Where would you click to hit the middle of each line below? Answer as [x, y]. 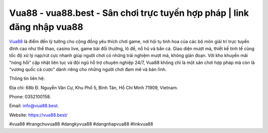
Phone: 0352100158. [30, 97]
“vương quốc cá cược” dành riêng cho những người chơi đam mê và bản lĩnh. [88, 69]
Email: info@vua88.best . [34, 106]
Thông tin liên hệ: [27, 78]
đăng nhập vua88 [46, 27]
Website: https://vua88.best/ [38, 115]
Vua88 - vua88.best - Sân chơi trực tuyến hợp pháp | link [129, 13]
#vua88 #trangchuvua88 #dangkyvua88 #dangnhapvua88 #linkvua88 [81, 124]
